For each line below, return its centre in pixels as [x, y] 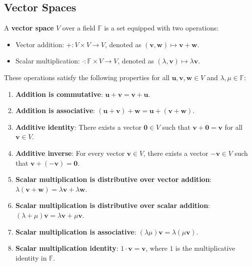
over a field [79, 28]
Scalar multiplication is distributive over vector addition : [113, 179]
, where [157, 248]
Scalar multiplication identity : [67, 248]
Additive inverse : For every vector [70, 153]
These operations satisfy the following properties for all [87, 77]
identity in [31, 257]
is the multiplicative [205, 248]
